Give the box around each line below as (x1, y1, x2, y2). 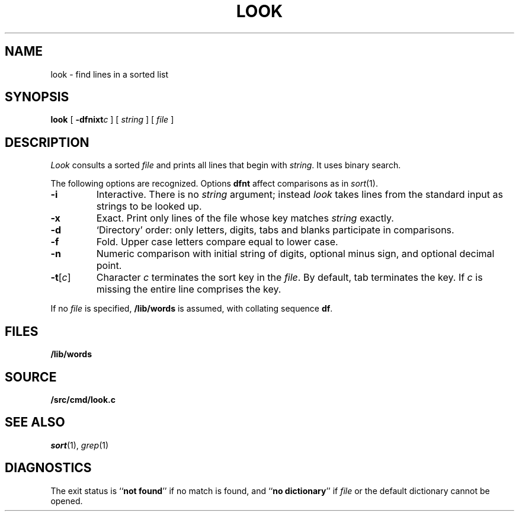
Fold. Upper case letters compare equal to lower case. (96, 236, 338, 248)
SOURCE (5, 369, 57, 384)
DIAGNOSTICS (5, 460, 92, 476)
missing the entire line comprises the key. (96, 283, 281, 296)
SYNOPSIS (5, 89, 69, 105)
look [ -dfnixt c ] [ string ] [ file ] (50, 114, 174, 125)
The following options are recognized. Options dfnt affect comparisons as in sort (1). (50, 178, 378, 189)
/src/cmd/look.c (50, 394, 116, 405)
